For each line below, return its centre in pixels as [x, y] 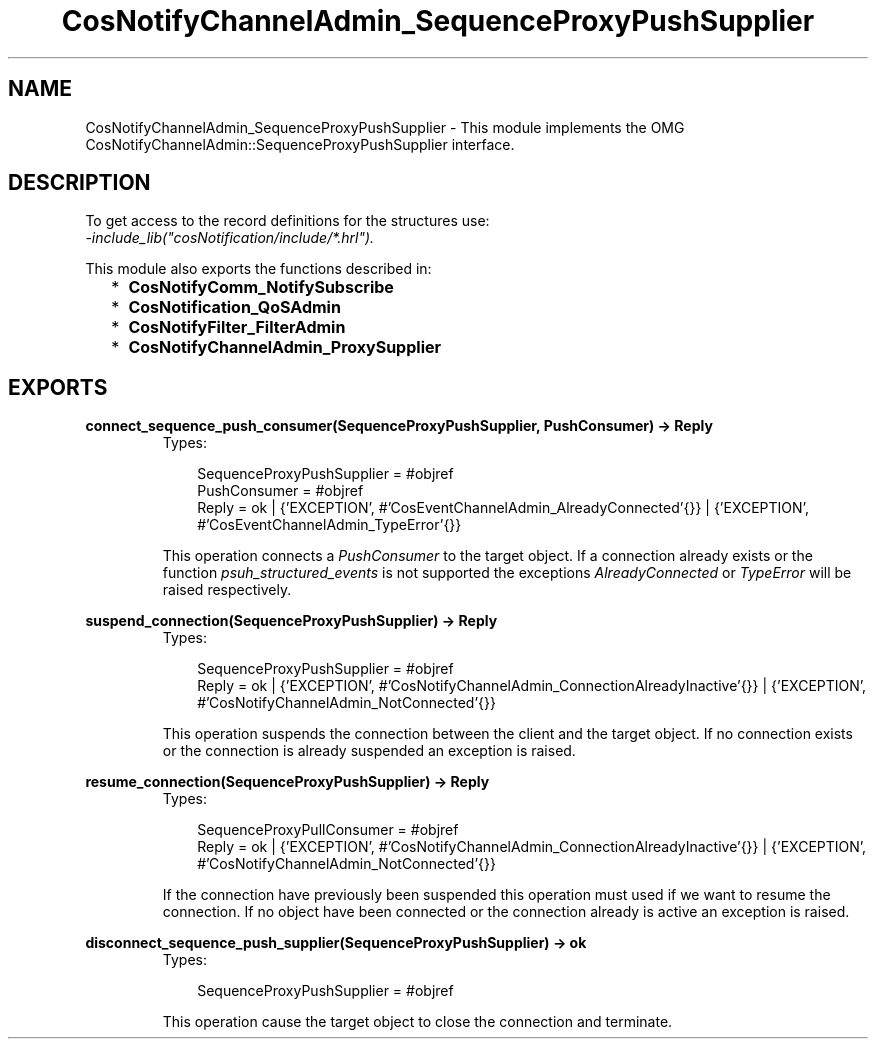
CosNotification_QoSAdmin [234, 307]
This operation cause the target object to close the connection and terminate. [417, 1022]
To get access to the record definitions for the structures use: [287, 221]
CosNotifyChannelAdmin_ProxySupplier [285, 347]
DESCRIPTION [79, 183]
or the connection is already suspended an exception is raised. [369, 751]
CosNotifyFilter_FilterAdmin [237, 327]
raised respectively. [227, 590]
